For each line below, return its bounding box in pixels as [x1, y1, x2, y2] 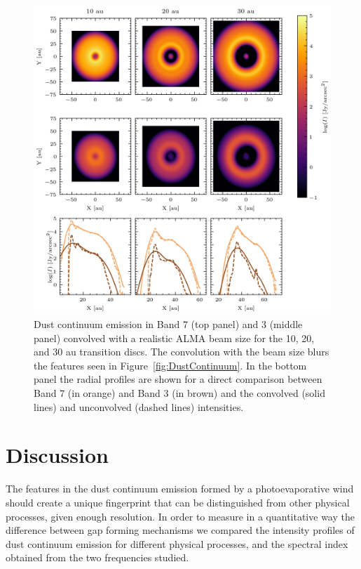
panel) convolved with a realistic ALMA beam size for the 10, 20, [34, 330, 315, 345]
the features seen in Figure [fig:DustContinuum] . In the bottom [34, 358, 307, 372]
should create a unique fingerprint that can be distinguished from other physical [6, 495, 350, 509]
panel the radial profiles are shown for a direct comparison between [34, 372, 322, 386]
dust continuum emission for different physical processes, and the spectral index [6, 536, 348, 551]
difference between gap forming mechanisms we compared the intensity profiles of [6, 523, 355, 537]
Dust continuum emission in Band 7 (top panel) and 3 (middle [34, 317, 303, 332]
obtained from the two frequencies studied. [6, 550, 189, 565]
